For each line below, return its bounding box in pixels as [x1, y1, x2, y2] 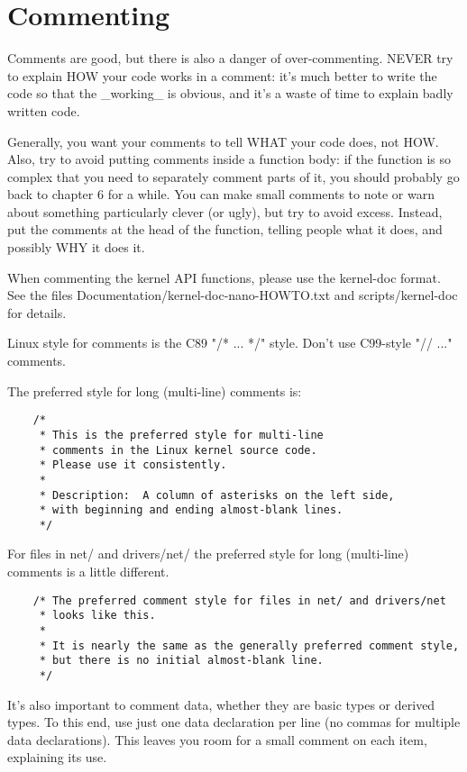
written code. [7, 101, 80, 120]
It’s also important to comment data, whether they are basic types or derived [7, 695, 435, 713]
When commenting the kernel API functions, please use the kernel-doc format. [7, 268, 441, 286]
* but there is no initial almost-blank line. [39, 654, 324, 668]
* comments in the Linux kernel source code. [39, 443, 317, 457]
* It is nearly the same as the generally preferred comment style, [39, 639, 460, 652]
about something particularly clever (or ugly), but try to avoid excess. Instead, [7, 202, 443, 221]
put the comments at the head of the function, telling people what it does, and [7, 220, 443, 239]
